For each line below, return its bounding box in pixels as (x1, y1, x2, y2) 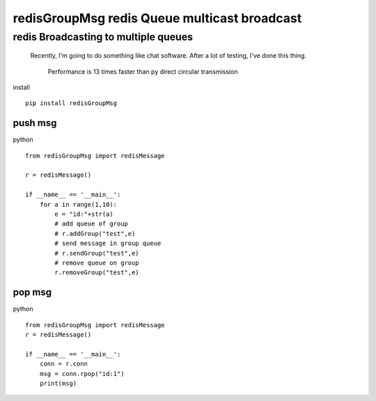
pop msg (13, 286, 52, 299)
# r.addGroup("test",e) (54, 230, 136, 237)
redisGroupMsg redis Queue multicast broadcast (13, 10, 302, 26)
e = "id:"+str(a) (54, 210, 114, 219)
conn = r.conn (39, 360, 88, 368)
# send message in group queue (54, 239, 162, 247)
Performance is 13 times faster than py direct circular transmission (47, 67, 238, 76)
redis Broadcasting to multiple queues (13, 31, 194, 43)
